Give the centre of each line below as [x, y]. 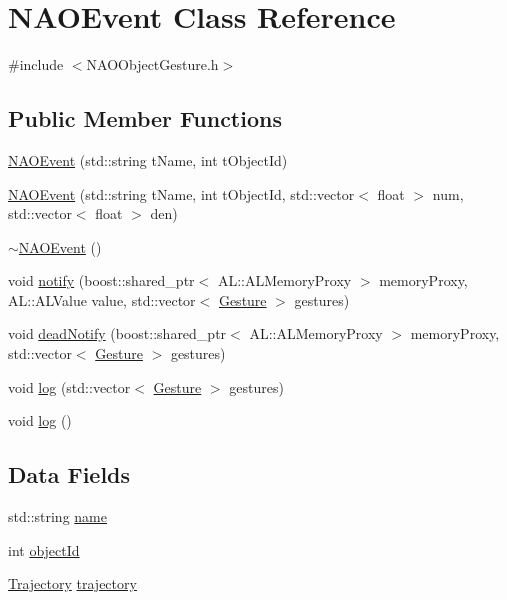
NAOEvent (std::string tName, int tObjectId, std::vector [181, 193]
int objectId [44, 549]
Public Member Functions [145, 118]
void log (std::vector [69, 386]
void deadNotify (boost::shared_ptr [117, 333]
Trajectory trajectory [72, 583]
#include [36, 64]
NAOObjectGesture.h [152, 64]
